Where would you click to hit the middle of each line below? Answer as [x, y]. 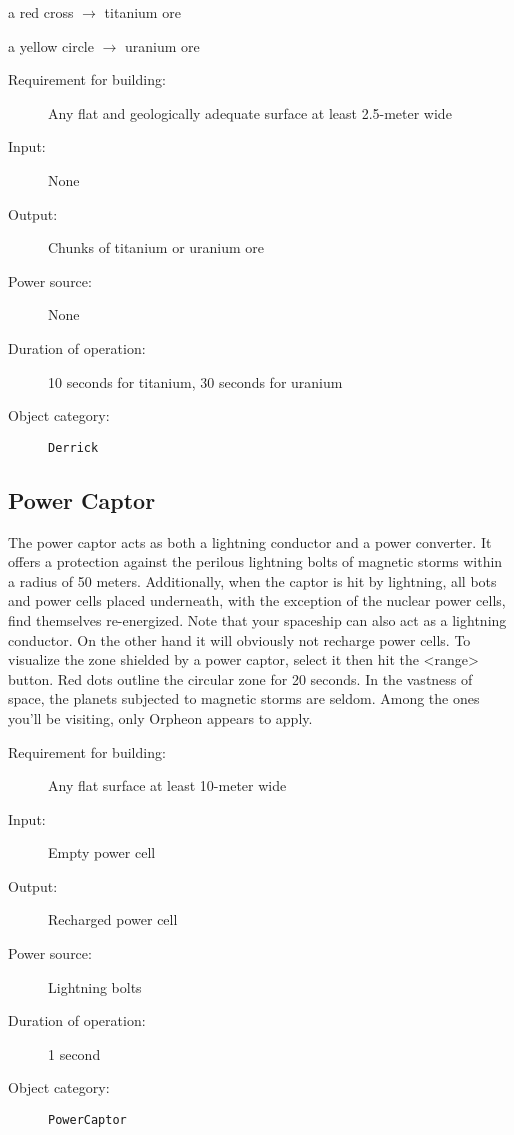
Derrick [73, 447]
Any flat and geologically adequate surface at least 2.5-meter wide [250, 112]
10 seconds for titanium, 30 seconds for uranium [195, 381]
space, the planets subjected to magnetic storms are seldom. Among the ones [244, 698]
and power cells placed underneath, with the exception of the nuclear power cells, [257, 600]
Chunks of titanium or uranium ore [156, 247]
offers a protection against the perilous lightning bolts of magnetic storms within [255, 561]
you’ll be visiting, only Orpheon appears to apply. [160, 717]
